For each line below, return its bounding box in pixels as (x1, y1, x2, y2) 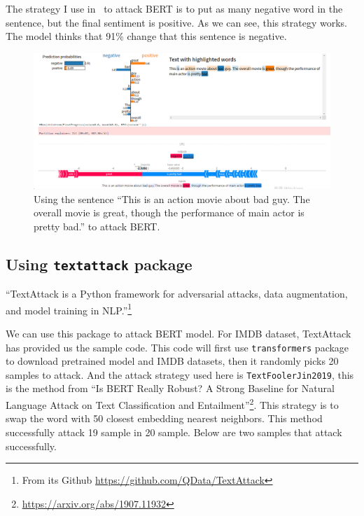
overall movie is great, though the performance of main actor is (34, 205, 304, 220)
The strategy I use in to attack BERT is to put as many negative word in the (6, 1, 343, 15)
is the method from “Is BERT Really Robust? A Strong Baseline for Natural (6, 381, 335, 396)
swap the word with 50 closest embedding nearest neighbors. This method (6, 411, 323, 426)
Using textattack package (6, 253, 192, 274)
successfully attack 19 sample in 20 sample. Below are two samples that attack (6, 424, 342, 439)
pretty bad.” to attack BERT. (34, 218, 160, 233)
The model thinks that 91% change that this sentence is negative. (6, 29, 287, 43)
